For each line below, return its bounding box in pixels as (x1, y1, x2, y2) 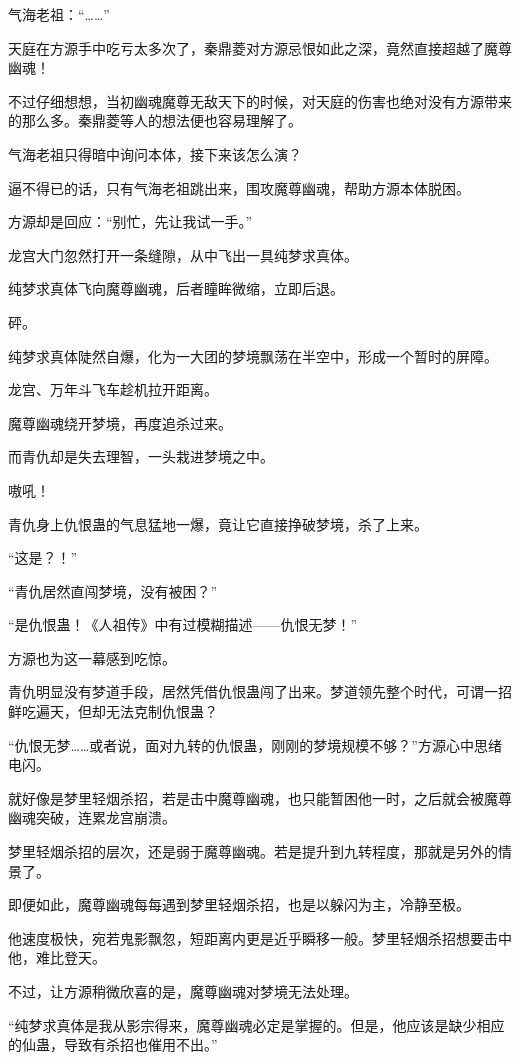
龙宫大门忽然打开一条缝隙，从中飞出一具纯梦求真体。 (8, 244, 358, 265)
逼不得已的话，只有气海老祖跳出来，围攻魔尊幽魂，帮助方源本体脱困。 (8, 177, 470, 198)
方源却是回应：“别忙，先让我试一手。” (8, 211, 253, 232)
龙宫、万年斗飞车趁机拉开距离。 (8, 379, 218, 400)
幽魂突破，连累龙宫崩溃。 (8, 807, 176, 828)
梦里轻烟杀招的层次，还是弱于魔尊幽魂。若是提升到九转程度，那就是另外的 (8, 841, 498, 862)
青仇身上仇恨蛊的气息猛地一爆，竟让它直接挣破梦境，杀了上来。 (8, 513, 428, 534)
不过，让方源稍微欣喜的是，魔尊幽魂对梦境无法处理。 (8, 981, 358, 1001)
